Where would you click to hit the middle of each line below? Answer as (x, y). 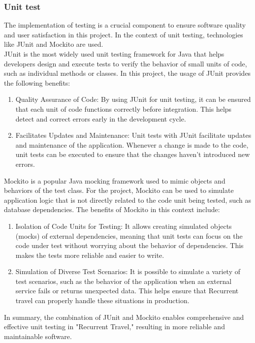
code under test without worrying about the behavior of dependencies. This (129, 245)
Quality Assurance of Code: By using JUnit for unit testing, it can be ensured (133, 99)
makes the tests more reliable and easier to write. (90, 255)
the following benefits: (37, 82)
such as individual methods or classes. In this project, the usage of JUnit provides (127, 73)
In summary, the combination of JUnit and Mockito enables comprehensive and (124, 317)
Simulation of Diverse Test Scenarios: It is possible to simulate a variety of (128, 271)
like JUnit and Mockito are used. (54, 44)
